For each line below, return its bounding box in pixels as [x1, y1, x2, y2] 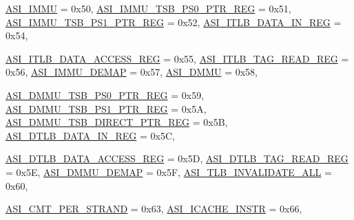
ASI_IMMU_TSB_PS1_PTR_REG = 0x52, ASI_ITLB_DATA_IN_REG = [6, 14, 342, 29]
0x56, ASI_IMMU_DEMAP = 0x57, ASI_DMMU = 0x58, [6, 65, 258, 79]
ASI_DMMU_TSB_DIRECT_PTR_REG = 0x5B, [6, 115, 228, 129]
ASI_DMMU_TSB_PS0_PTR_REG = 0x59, [6, 87, 205, 102]
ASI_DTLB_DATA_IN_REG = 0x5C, [6, 128, 175, 142]
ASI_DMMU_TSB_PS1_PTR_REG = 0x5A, [6, 101, 207, 115]
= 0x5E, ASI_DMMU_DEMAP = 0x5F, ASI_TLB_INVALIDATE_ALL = [6, 164, 332, 179]
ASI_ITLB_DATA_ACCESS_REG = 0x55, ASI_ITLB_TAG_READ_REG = [6, 51, 349, 65]
